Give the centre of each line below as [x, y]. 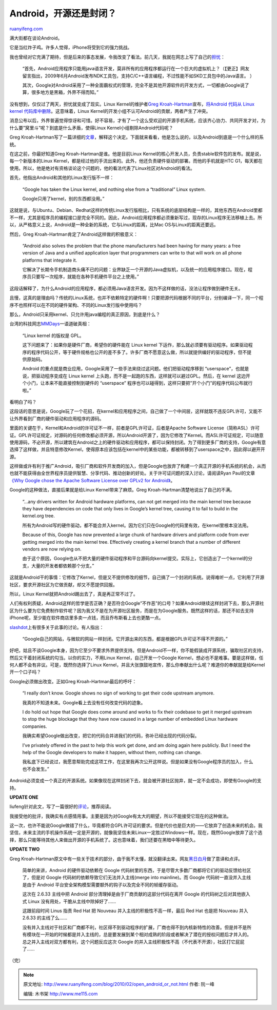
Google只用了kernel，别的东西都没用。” [63, 199]
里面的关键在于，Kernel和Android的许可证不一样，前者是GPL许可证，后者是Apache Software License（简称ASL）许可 [135, 428]
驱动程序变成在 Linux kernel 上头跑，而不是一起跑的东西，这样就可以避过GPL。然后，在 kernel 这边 [141, 376]
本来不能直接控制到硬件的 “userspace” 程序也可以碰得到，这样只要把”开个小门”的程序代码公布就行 [149, 383]
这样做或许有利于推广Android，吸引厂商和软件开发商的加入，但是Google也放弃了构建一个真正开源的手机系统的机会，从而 [138, 466]
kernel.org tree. [38, 516]
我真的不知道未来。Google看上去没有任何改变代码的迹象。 [84, 702]
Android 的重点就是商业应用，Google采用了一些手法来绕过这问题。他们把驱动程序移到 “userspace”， [129, 369]
